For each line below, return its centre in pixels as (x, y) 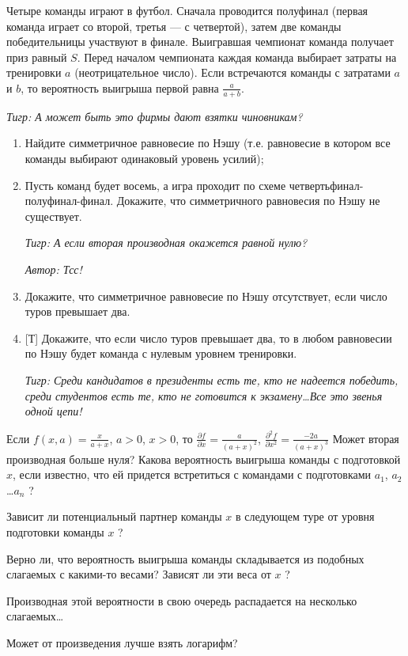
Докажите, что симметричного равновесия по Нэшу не (248, 201)
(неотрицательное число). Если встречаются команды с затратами (232, 72)
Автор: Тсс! (53, 269)
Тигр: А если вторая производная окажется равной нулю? (166, 243)
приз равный (37, 57)
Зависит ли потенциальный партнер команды (114, 516)
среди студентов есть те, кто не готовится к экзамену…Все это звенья (204, 395)
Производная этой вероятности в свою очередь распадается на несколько (182, 600)
